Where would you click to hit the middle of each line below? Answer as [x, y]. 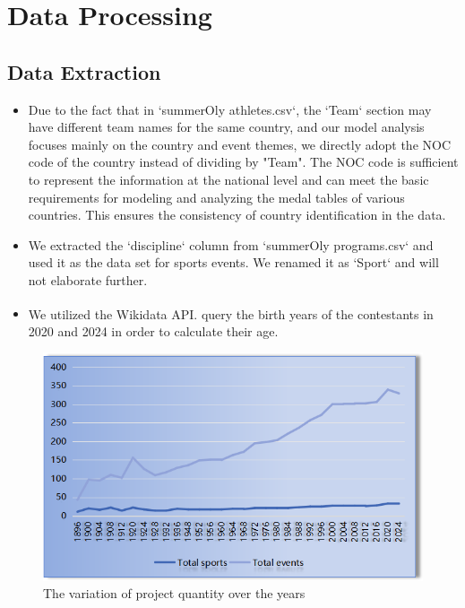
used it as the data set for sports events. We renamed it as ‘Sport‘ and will [233, 262]
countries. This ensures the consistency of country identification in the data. [237, 215]
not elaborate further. [88, 279]
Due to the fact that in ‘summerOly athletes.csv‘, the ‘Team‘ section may [230, 109]
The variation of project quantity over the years [174, 593]
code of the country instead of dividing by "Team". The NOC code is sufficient [243, 162]
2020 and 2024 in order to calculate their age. [153, 330]
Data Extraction [84, 71]
